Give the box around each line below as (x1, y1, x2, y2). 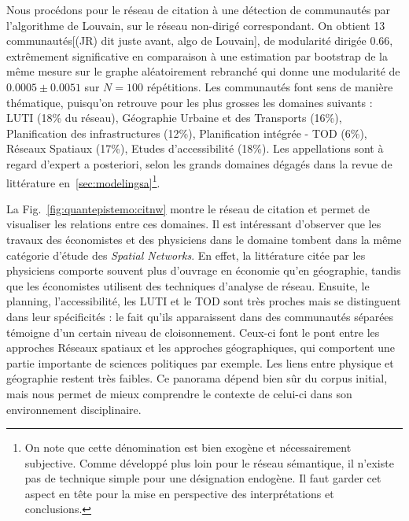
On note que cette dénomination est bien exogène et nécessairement (24, 439, 352, 456)
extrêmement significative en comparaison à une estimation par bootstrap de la (6, 47, 389, 64)
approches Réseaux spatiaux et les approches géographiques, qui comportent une (6, 339, 395, 356)
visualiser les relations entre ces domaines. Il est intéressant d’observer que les (6, 216, 381, 232)
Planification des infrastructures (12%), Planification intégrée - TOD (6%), (6, 124, 367, 141)
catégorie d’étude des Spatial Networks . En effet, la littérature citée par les (6, 246, 366, 263)
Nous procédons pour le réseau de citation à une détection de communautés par (6, 2, 391, 17)
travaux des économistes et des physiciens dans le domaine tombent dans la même (6, 231, 402, 247)
